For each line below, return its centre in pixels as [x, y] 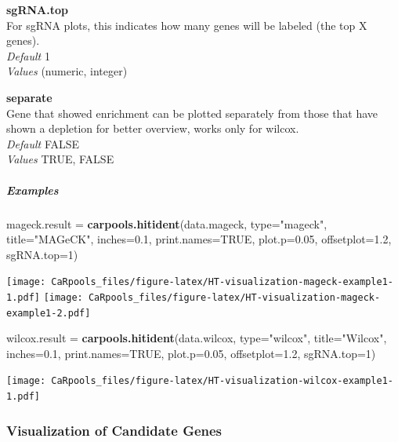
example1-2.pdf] [49, 313]
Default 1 [28, 55]
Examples [33, 190]
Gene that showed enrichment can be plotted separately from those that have [192, 113]
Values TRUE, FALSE [60, 159]
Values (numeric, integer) [67, 71]
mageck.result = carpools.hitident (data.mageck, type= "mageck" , [167, 223]
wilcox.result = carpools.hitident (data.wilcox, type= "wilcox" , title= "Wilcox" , [197, 338]
